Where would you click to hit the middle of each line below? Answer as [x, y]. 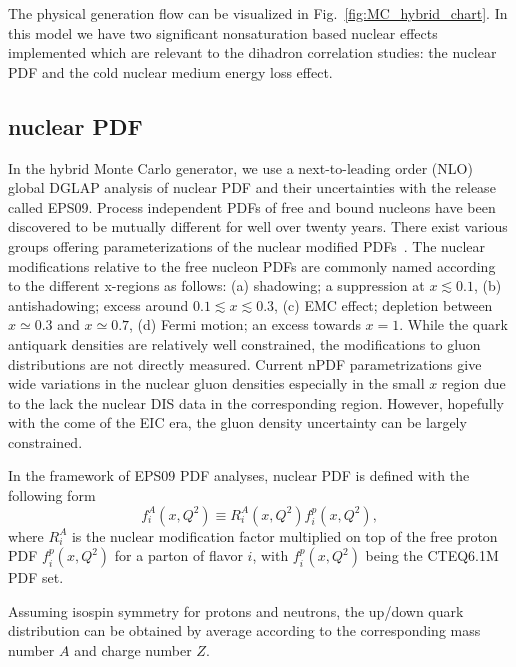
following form [52, 495]
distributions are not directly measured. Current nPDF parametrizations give [245, 363]
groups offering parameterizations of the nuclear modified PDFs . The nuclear [247, 245]
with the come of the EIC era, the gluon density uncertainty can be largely [237, 422]
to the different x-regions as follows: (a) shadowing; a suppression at [216, 285]
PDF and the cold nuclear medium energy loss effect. [170, 71]
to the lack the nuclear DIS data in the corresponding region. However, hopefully [256, 402]
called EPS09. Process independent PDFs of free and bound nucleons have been [252, 206]
